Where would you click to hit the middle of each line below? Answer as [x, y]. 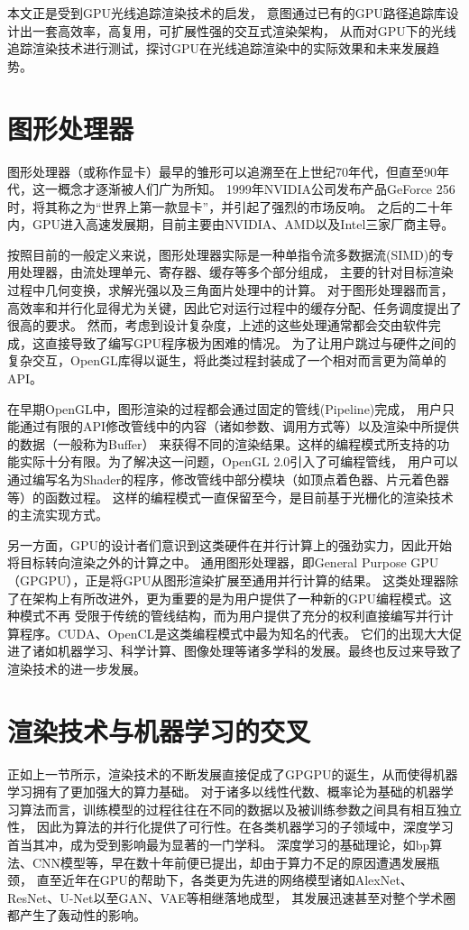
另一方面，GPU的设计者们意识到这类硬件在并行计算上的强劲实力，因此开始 [230, 544]
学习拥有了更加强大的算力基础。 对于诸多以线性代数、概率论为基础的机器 [224, 792]
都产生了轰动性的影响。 [77, 915]
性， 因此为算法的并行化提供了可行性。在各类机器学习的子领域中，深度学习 [230, 827]
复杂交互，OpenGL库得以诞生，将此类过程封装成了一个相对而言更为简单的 [227, 360]
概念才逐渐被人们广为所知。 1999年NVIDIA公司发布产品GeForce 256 [256, 189]
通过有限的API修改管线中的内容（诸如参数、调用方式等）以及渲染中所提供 [239, 426]
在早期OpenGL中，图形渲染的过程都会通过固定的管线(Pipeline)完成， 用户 [225, 408]
